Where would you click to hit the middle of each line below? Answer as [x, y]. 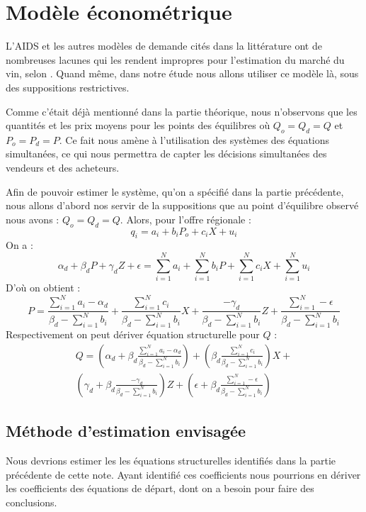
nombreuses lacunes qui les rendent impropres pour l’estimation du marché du [175, 59]
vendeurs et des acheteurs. [63, 168]
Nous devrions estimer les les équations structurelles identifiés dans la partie [171, 461]
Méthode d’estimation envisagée [126, 431]
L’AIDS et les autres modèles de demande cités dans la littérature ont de [164, 46]
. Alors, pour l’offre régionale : [185, 219]
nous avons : [33, 219]
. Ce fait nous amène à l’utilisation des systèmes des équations [194, 139]
